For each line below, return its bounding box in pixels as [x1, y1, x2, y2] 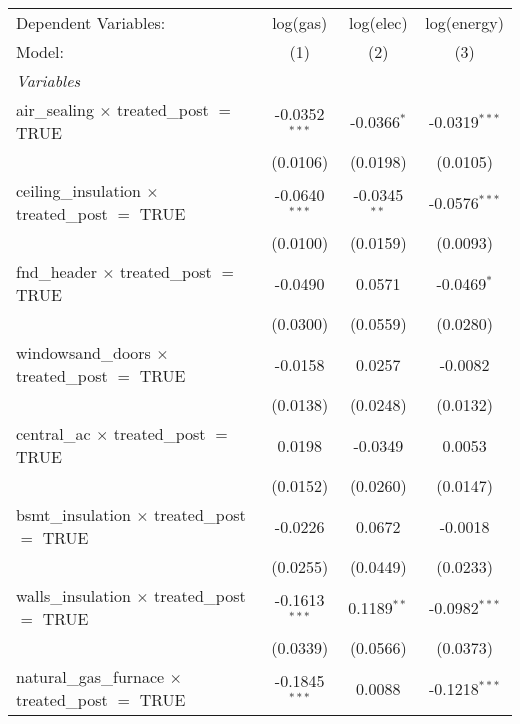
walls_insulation [16, 584, 131, 607]
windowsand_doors [16, 341, 151, 364]
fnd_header [16, 260, 97, 283]
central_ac [16, 422, 91, 445]
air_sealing [16, 98, 94, 121]
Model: [16, 40, 65, 63]
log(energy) [425, 11, 504, 34]
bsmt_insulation [16, 503, 131, 526]
